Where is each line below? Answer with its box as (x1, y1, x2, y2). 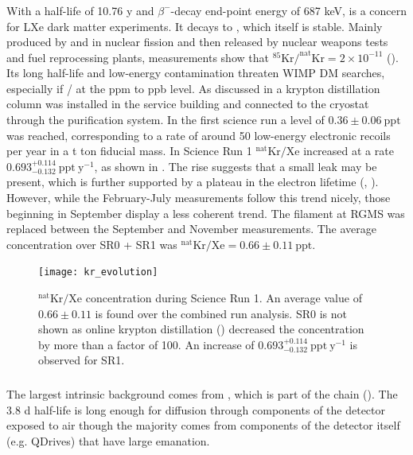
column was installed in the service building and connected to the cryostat (6, 95, 369, 112)
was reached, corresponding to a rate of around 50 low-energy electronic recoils (6, 126, 391, 143)
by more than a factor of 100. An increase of (38, 336, 255, 352)
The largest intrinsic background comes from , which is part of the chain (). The (6, 385, 398, 402)
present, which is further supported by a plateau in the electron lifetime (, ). (6, 173, 379, 190)
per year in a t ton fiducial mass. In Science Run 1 (6, 142, 252, 159)
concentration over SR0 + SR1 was (6, 235, 177, 252)
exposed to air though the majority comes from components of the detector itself (6, 417, 400, 434)
